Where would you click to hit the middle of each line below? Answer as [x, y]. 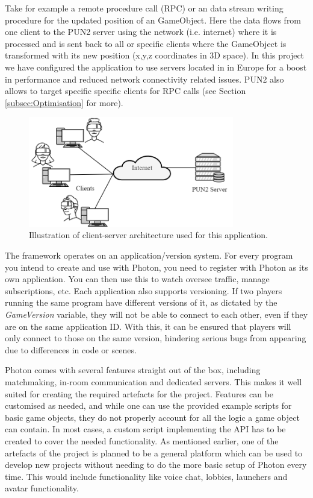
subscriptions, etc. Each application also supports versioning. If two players [144, 290]
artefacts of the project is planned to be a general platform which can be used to [154, 452]
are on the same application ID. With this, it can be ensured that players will [148, 326]
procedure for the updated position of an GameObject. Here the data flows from [153, 20]
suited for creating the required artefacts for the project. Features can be [139, 393]
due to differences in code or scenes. [71, 349]
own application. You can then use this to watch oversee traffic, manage [137, 279]
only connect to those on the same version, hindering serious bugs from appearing [156, 338]
